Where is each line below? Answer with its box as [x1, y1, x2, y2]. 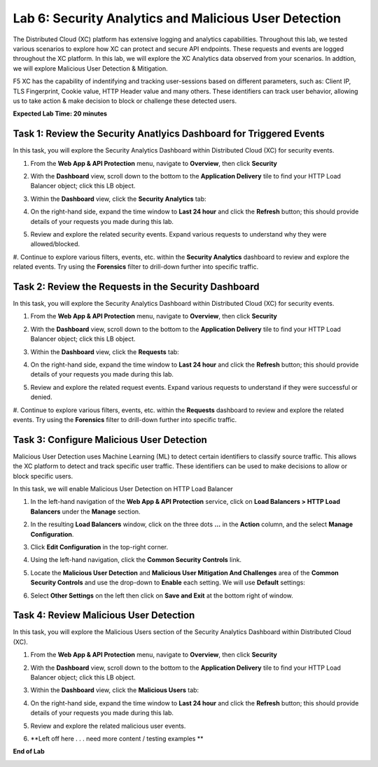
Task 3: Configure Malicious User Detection [13, 434, 208, 446]
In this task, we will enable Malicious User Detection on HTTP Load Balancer [13, 484, 234, 493]
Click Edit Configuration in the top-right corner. [30, 542, 169, 551]
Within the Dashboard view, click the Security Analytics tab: [30, 195, 206, 203]
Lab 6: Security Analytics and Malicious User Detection [13, 10, 342, 26]
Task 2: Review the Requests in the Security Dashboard [13, 281, 260, 293]
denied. [30, 393, 52, 402]
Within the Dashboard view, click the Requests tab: [30, 347, 180, 356]
